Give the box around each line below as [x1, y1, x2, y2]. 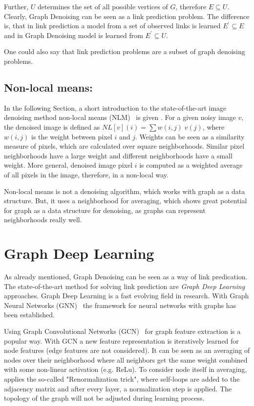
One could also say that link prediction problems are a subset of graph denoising [4, 46, 245, 57]
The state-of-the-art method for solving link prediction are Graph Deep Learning [4, 281, 245, 291]
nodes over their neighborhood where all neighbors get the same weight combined [4, 354, 248, 365]
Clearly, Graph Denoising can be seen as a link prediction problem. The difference [4, 11, 250, 21]
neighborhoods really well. [4, 214, 82, 225]
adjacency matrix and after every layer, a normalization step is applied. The [4, 383, 232, 393]
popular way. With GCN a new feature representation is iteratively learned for [4, 335, 239, 346]
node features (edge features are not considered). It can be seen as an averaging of [4, 345, 250, 355]
